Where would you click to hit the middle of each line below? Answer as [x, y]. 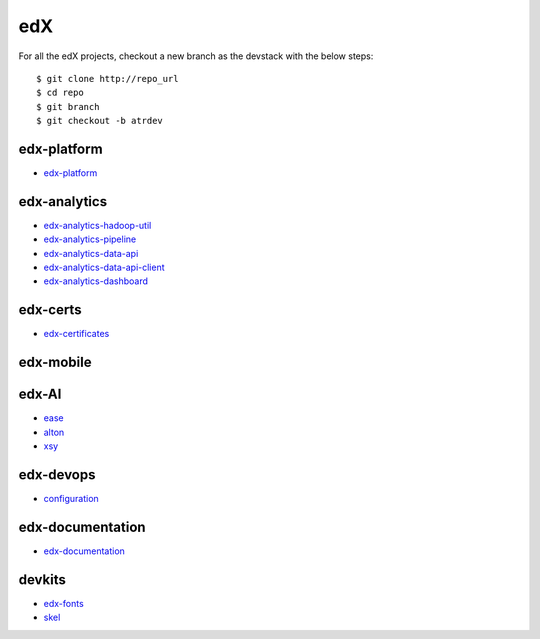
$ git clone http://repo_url [107, 78]
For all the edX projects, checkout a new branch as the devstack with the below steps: [196, 56]
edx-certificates [76, 334]
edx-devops [57, 474]
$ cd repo [60, 93]
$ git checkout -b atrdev [100, 121]
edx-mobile [55, 362]
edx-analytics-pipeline [90, 239]
